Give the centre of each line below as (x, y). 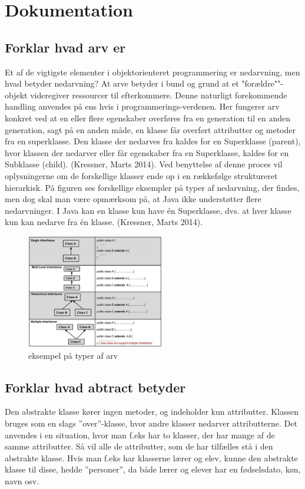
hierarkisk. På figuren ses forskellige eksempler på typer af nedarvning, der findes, (152, 187)
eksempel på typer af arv (73, 355)
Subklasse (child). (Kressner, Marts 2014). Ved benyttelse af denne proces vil (144, 164)
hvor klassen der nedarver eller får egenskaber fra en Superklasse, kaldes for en (147, 152)
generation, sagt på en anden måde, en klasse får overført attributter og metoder (150, 129)
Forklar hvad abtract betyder (95, 387)
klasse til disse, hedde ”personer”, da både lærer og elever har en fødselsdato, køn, (153, 469)
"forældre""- (262, 83)
